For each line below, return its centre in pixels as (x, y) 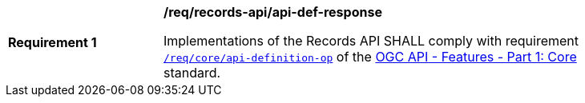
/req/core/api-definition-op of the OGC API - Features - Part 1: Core (370, 57)
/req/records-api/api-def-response (273, 12)
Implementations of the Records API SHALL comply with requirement (371, 41)
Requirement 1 (52, 42)
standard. (192, 73)
